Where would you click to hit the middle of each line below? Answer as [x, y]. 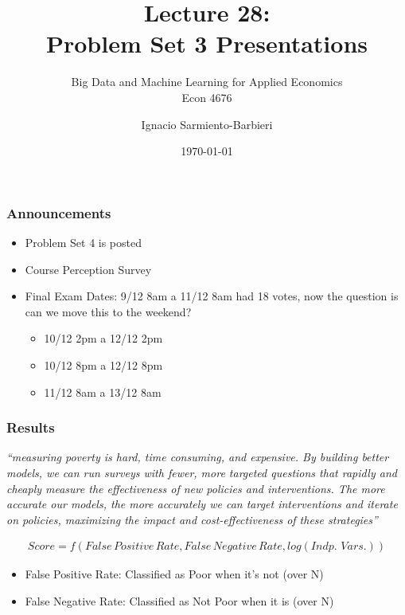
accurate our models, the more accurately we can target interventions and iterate [202, 504]
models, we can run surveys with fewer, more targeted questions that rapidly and [202, 472]
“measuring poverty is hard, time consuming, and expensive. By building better [198, 457]
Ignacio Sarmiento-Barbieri [207, 124]
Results [31, 427]
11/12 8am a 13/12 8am [103, 392]
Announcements [59, 212]
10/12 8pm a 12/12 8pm [103, 364]
